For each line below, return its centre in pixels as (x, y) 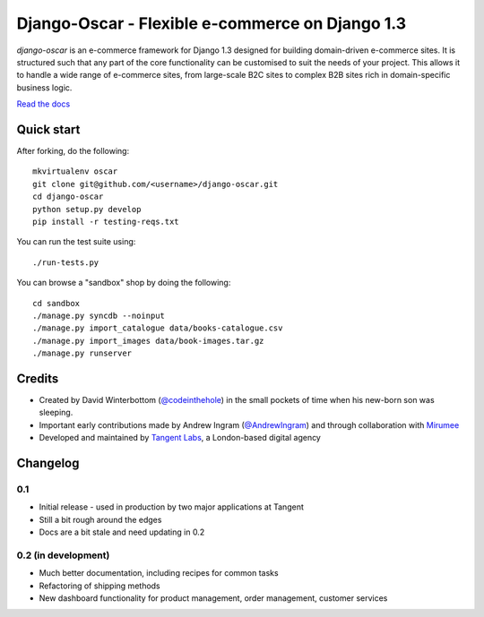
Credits (38, 378)
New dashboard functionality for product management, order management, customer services (213, 598)
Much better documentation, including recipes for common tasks (159, 573)
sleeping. (56, 413)
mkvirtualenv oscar (75, 171)
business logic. (44, 87)
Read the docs (43, 104)
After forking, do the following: (73, 151)
